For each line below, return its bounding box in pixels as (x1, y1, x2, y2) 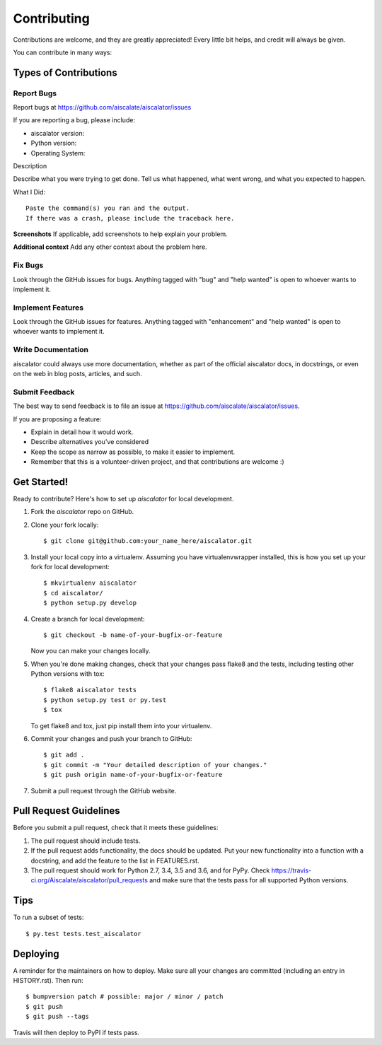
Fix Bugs (13, 260, 44, 270)
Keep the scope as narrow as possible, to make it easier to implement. (30, 448, 236, 456)
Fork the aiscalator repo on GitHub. (30, 508, 134, 516)
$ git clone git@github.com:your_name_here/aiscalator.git (43, 537, 253, 545)
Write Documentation (13, 345, 88, 355)
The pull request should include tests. (30, 836, 141, 845)
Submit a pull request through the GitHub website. (30, 786, 177, 795)
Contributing (13, 11, 90, 26)
